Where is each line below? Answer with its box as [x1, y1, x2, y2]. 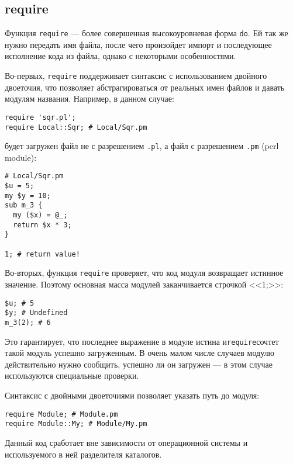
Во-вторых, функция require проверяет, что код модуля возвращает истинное [5, 266, 284, 279]
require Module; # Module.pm [5, 410, 118, 418]
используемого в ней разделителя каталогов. [5, 448, 162, 460]
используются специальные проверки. [5, 369, 139, 382]
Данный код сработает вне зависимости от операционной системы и [5, 436, 248, 448]
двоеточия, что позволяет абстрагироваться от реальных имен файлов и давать [5, 81, 285, 93]
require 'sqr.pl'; [5, 113, 76, 122]
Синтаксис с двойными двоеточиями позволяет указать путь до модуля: [5, 389, 260, 401]
